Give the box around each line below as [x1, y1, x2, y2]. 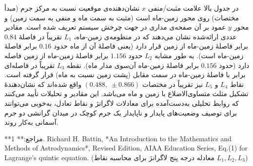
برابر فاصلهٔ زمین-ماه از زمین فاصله [4, 50, 109, 60]
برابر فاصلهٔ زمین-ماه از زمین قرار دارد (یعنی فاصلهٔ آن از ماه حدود [54, 41, 248, 51]
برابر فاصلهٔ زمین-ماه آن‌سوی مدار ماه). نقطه [66, 60, 199, 70]
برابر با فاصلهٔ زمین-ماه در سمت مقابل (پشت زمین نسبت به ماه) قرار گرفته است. [4, 69, 246, 80]
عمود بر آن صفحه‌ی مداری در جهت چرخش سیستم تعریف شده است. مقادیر [4, 22, 226, 32]
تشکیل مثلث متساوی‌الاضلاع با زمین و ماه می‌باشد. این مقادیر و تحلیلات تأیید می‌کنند [4, 88, 249, 99]
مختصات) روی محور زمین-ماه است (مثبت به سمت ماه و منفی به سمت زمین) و [4, 12, 239, 22]
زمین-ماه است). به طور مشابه [154, 50, 244, 60]
